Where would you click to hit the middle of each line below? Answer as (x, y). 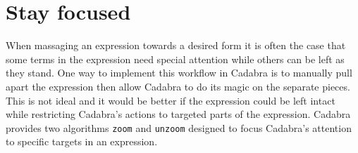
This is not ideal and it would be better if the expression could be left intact (171, 100)
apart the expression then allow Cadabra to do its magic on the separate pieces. (178, 86)
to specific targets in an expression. (82, 141)
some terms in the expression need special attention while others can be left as (175, 59)
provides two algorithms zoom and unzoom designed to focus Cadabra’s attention (179, 127)
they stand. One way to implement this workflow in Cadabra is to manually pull (179, 73)
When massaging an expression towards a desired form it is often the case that (176, 45)
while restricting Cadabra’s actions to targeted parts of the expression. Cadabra (178, 114)
